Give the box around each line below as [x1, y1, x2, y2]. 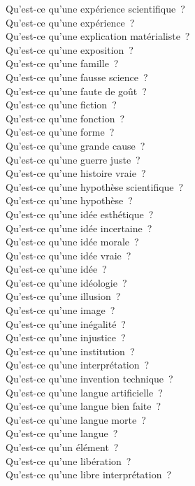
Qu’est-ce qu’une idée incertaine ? [6, 220, 152, 235]
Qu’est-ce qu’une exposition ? [6, 42, 133, 57]
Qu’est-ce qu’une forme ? [6, 124, 115, 139]
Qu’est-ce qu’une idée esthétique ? [6, 206, 154, 221]
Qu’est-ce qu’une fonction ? [6, 110, 125, 125]
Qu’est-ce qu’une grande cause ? [6, 138, 145, 152]
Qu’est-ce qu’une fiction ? [6, 97, 117, 112]
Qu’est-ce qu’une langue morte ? [6, 412, 146, 427]
